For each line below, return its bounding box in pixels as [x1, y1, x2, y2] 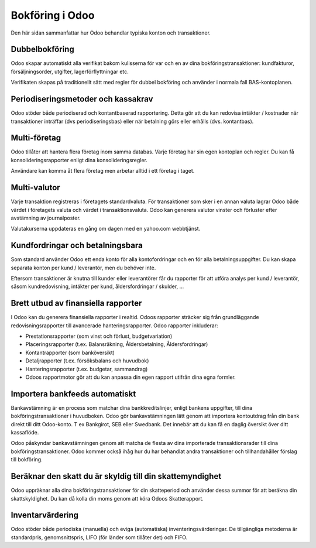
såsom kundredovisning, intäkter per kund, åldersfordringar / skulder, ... [11, 283, 184, 290]
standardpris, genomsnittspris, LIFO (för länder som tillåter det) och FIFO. [11, 533, 188, 541]
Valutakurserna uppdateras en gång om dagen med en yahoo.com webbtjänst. [11, 225, 201, 232]
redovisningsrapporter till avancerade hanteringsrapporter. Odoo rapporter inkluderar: [11, 322, 219, 329]
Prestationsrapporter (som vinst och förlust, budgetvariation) [25, 333, 173, 340]
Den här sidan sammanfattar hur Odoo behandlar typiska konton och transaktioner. [11, 29, 211, 36]
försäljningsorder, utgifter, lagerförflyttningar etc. [11, 68, 129, 75]
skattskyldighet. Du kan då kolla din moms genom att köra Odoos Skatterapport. [11, 495, 204, 502]
